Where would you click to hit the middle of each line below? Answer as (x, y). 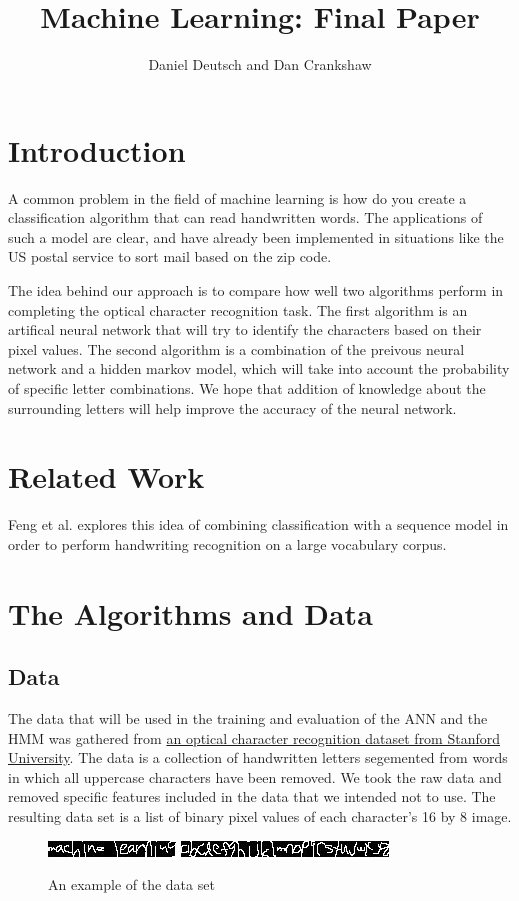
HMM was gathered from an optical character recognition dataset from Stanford (254, 737)
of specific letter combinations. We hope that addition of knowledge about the (247, 388)
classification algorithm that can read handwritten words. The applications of (245, 217)
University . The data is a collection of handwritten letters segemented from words (258, 757)
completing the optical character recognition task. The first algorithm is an (238, 309)
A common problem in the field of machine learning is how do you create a (237, 197)
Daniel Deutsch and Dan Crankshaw (260, 64)
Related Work (106, 476)
